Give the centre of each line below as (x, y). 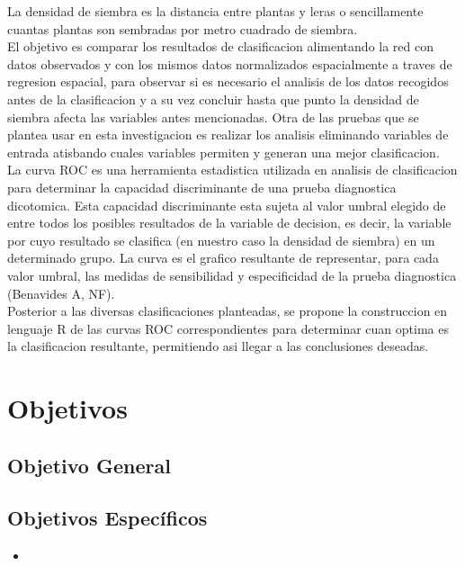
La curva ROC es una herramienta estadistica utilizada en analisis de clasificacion (232, 170)
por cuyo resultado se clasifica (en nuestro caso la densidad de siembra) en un (221, 240)
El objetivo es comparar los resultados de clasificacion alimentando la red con (220, 46)
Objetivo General (89, 465)
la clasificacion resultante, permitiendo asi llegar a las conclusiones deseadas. (218, 346)
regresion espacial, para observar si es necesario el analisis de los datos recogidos (228, 81)
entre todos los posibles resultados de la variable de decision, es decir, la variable (229, 223)
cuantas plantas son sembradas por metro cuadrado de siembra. (183, 28)
